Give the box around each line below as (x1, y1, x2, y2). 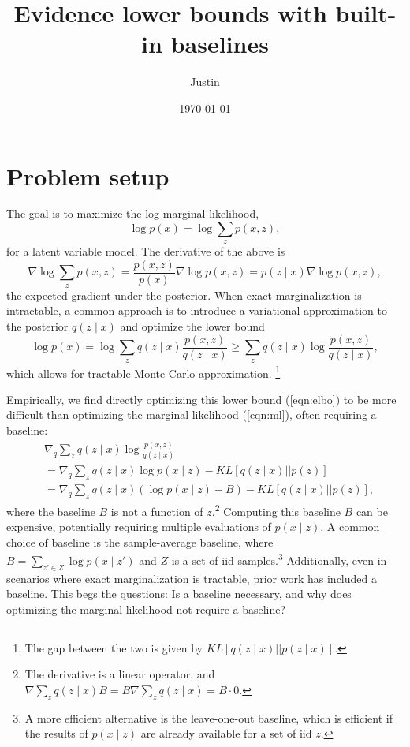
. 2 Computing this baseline (211, 500, 341, 519)
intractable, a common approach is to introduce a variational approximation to (6, 302, 387, 319)
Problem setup (6, 159, 170, 192)
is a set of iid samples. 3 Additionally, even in (171, 550, 387, 568)
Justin (190, 73, 220, 90)
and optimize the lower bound (120, 318, 265, 334)
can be (356, 502, 388, 519)
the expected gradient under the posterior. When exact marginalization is (6, 286, 362, 303)
